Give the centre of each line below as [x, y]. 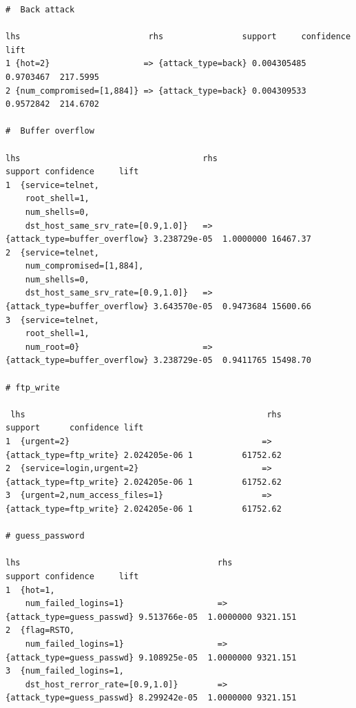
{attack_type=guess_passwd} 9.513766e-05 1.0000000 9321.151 [151, 617]
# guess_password [45, 536]
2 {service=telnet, [53, 252]
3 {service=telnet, [53, 320]
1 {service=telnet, [53, 185]
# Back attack [40, 10]
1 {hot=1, [30, 590]
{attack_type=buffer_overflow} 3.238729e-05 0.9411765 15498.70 [158, 361]
